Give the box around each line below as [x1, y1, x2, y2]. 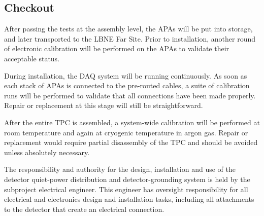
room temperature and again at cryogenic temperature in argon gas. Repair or [4, 127, 248, 137]
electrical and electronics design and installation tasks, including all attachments [4, 194, 254, 204]
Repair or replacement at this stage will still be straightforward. [4, 100, 203, 111]
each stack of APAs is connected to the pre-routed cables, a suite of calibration [4, 80, 250, 91]
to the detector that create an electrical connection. [4, 203, 164, 214]
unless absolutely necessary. [4, 147, 90, 157]
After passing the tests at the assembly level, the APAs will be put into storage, [4, 23, 253, 34]
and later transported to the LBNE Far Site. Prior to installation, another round [4, 33, 256, 44]
